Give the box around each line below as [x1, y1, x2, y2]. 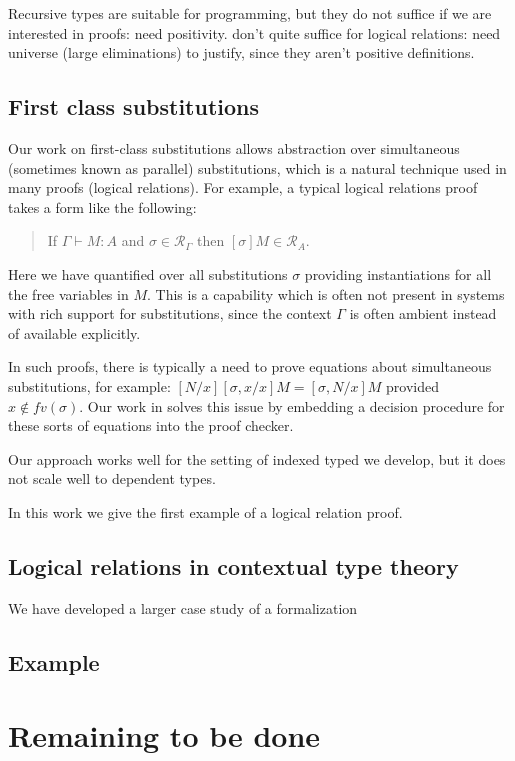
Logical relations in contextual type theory [8, 550, 459, 581]
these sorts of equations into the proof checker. [8, 415, 294, 436]
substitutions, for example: [8, 375, 171, 396]
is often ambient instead [349, 303, 497, 324]
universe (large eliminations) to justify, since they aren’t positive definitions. [8, 42, 475, 63]
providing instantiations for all [304, 263, 492, 284]
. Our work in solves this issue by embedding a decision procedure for [79, 395, 505, 416]
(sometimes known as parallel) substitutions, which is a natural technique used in [8, 157, 507, 178]
